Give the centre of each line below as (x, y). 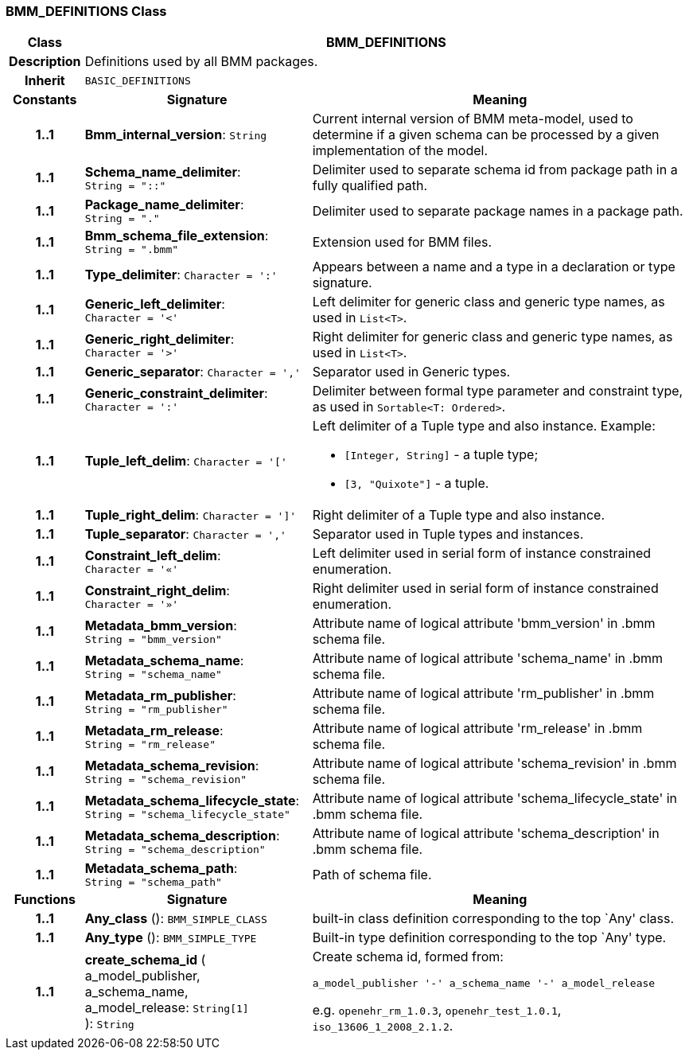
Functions (45, 900)
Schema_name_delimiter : (163, 171)
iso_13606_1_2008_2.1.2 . (383, 1026)
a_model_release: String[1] (167, 1007)
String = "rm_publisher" (156, 709)
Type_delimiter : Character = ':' (181, 275)
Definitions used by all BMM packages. (201, 62)
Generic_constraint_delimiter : (176, 393)
